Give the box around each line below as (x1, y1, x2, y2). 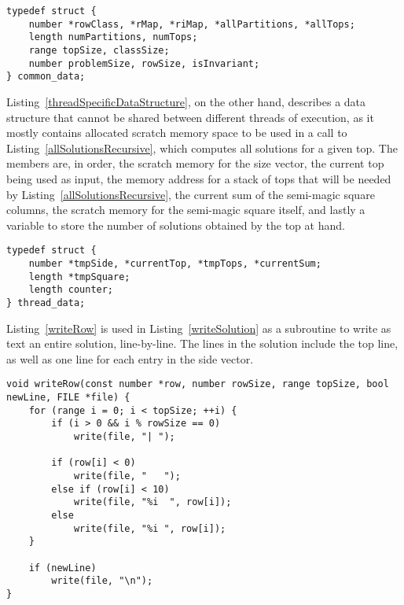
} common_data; (6, 71, 86, 83)
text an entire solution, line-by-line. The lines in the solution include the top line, (6, 335, 398, 352)
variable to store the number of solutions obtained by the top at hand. (6, 216, 345, 233)
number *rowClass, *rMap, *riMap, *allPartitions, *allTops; (28, 18, 355, 30)
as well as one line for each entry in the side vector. (6, 350, 254, 367)
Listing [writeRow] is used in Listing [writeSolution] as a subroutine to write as (6, 319, 391, 336)
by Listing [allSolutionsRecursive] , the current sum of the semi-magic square (6, 186, 375, 202)
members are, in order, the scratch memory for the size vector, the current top (6, 155, 384, 172)
